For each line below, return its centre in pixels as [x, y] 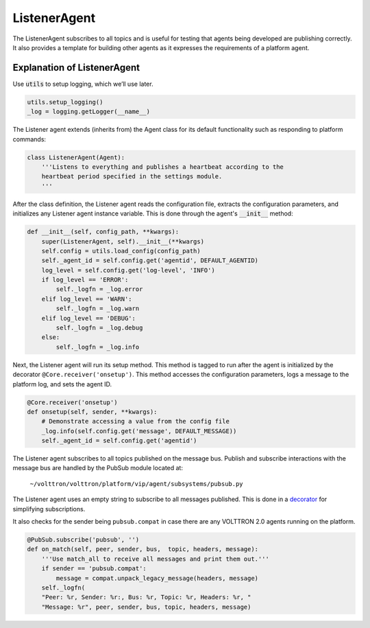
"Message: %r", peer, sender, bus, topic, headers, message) [146, 607]
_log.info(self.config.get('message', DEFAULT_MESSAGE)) [139, 431]
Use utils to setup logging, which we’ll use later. [83, 84]
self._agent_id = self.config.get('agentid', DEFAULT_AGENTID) [150, 260]
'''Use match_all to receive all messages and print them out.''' [156, 559]
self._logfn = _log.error [99, 289]
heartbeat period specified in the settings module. [132, 176]
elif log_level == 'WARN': [87, 299]
